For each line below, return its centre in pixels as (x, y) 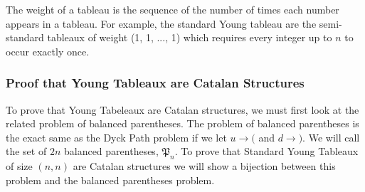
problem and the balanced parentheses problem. (110, 180)
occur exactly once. (48, 51)
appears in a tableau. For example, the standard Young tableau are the (161, 23)
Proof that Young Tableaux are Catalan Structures (155, 83)
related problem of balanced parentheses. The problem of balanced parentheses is (182, 123)
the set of (26, 151)
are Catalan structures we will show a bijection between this (204, 166)
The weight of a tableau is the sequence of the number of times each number (173, 9)
